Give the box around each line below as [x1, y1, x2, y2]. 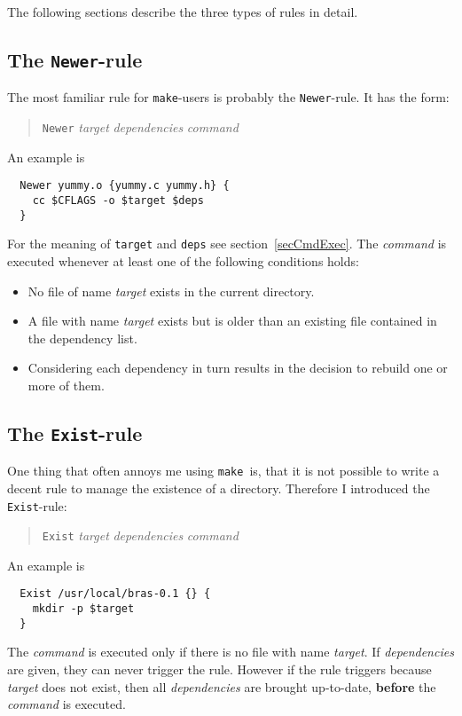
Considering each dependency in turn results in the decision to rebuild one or [27, 358, 448, 377]
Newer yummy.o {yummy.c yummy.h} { [20, 179, 230, 193]
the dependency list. [27, 328, 137, 347]
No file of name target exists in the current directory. [27, 281, 315, 300]
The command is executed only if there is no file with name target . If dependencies [7, 642, 454, 661]
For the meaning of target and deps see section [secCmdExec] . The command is [7, 234, 447, 253]
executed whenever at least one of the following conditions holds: [7, 251, 359, 270]
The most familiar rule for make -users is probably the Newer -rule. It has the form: [7, 88, 450, 106]
